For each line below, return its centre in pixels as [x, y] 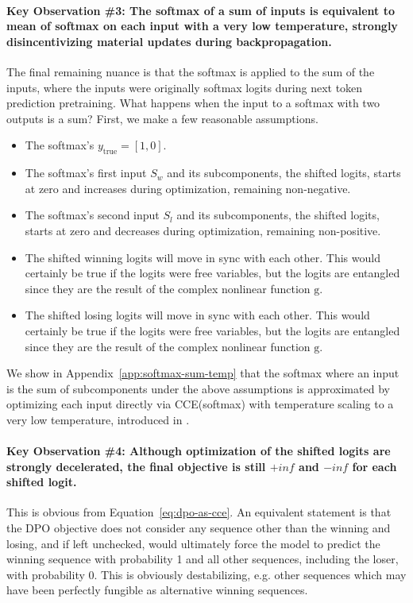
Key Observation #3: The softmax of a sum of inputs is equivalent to [201, 10]
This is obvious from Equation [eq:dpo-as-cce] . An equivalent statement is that [199, 512]
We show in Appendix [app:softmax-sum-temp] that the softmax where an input [203, 373]
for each [374, 466]
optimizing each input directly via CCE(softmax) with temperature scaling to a [200, 404]
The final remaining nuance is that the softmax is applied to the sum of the [191, 71]
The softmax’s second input [92, 215]
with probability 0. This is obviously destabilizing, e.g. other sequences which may [206, 574]
